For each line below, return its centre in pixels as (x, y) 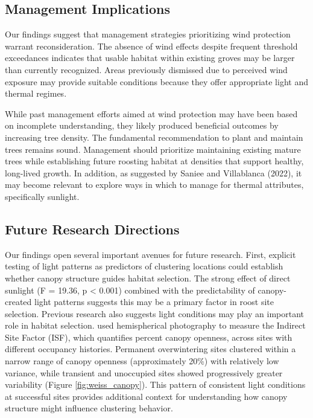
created (18, 302)
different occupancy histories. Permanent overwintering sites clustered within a (150, 349)
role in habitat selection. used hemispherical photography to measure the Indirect (155, 325)
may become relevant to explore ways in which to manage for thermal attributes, (154, 185)
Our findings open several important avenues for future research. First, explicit (150, 254)
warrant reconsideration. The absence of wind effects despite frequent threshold (151, 46)
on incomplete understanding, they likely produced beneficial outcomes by (142, 125)
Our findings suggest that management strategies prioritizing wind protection (148, 34)
